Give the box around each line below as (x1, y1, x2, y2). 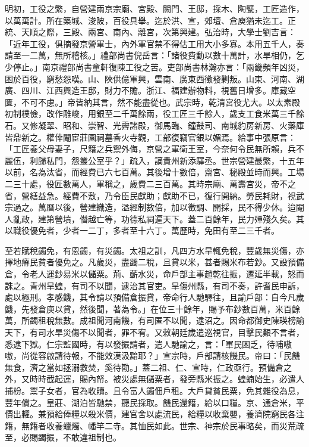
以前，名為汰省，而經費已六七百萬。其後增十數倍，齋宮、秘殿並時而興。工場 (5, 166, 304, 178)
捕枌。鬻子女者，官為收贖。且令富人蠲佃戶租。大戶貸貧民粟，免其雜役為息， (5, 384, 304, 396)
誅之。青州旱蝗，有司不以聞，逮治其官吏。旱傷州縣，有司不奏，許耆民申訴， (5, 279, 304, 291)
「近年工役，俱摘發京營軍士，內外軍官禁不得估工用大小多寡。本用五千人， (5, 37, 296, 49)
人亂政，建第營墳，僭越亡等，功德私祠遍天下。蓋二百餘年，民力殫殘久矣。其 (5, 212, 304, 225)
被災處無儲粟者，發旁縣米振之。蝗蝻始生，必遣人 (112, 372, 304, 385)
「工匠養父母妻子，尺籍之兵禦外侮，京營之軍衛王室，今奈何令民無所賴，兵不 (5, 142, 304, 155)
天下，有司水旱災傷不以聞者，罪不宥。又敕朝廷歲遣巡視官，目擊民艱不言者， (5, 326, 304, 339)
